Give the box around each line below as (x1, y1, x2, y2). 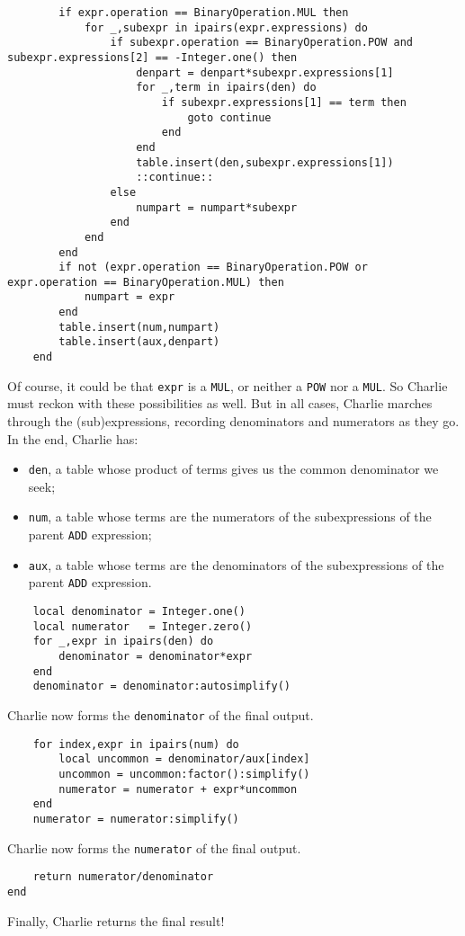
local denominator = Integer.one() (32, 605, 246, 619)
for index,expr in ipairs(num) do (32, 737, 239, 751)
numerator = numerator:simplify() (32, 812, 239, 825)
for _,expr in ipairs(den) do (32, 635, 214, 648)
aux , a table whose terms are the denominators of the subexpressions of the (28, 555, 444, 574)
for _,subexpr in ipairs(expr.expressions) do (84, 21, 368, 34)
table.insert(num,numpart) (58, 320, 220, 334)
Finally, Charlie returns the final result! (7, 911, 225, 930)
